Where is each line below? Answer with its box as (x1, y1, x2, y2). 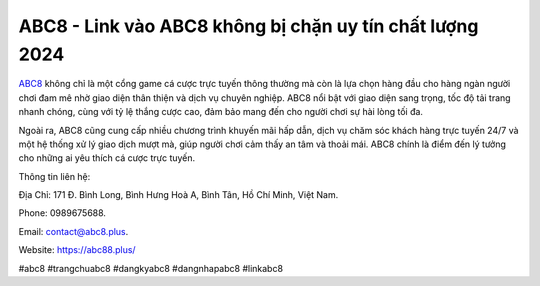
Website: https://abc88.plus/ (18, 244, 136, 256)
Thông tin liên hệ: (18, 170, 91, 182)
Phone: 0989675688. (18, 207, 107, 219)
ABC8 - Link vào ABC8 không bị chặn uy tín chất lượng (18, 15, 479, 37)
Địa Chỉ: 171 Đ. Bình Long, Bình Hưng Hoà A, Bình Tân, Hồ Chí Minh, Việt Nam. (18, 189, 339, 201)
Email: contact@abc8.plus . (18, 225, 129, 237)
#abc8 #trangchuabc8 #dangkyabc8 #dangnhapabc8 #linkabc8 (18, 262, 284, 274)
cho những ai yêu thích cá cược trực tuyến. (18, 152, 196, 164)
